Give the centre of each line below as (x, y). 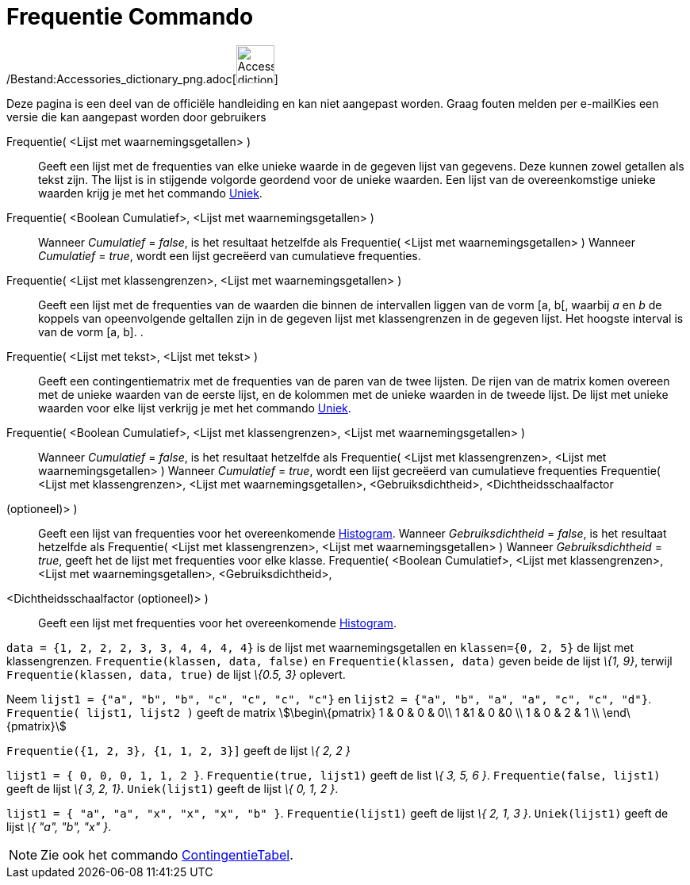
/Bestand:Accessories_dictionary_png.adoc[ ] (142, 79)
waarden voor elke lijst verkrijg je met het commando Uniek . (195, 408)
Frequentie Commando (130, 17)
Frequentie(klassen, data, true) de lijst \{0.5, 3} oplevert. (176, 674)
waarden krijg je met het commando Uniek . (150, 193)
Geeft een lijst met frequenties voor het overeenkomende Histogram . (217, 623)
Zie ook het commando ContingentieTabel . (167, 854)
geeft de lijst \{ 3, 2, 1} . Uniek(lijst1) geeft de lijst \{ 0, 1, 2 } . (172, 788)
